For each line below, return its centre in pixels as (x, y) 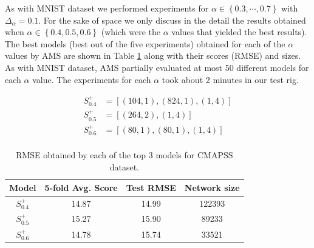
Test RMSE (151, 188)
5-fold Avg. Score (81, 188)
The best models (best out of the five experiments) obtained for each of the (145, 43)
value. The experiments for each (92, 79)
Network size (212, 188)
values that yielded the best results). (239, 32)
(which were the (131, 32)
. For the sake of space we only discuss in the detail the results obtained (172, 20)
